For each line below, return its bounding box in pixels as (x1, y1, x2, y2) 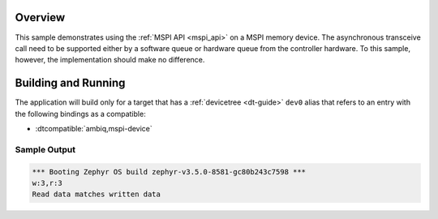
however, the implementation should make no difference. (15, 55, 205, 65)
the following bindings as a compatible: (15, 109, 146, 118)
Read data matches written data (32, 190, 161, 199)
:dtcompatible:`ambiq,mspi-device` (35, 123, 153, 133)
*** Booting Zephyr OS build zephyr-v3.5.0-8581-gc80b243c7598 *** (32, 167, 307, 176)
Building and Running (15, 76, 126, 90)
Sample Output (15, 144, 76, 155)
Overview (15, 11, 66, 24)
